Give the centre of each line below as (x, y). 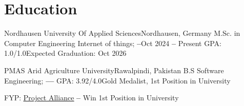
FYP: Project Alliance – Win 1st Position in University (91, 98)
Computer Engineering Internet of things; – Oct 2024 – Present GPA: (113, 43)
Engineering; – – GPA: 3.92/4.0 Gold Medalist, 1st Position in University (117, 80)
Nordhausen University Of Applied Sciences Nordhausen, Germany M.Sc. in (122, 33)
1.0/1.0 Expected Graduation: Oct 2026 (65, 53)
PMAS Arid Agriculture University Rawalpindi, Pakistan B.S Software (114, 70)
